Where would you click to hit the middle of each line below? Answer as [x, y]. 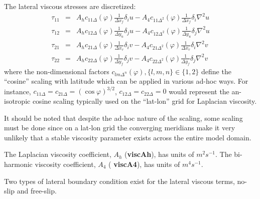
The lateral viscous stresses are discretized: [70, 6]
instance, [18, 91]
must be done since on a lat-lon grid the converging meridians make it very [120, 128]
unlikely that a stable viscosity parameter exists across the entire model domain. [128, 137]
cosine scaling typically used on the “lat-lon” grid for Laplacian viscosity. [145, 101]
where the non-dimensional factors [57, 71]
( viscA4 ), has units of [144, 164]
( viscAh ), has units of [159, 154]
